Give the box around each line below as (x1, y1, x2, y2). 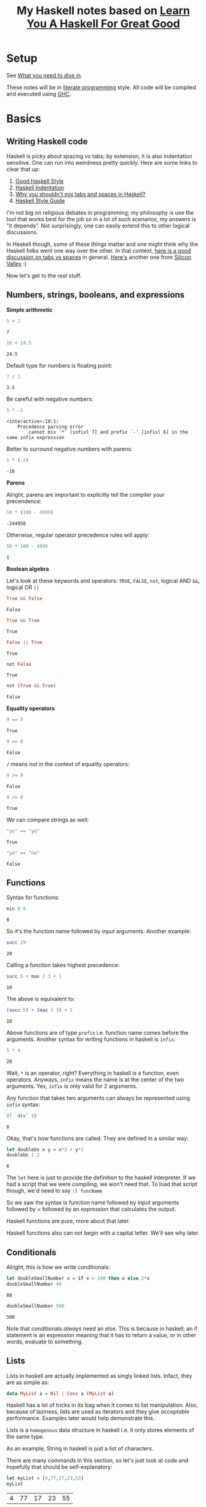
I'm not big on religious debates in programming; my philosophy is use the (6, 208, 194, 216)
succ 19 (6, 939, 26, 946)
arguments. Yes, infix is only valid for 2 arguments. (6, 1082, 138, 1090)
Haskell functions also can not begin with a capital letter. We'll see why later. (6, 1229, 200, 1236)
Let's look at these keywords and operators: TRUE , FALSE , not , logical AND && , (6, 577, 200, 584)
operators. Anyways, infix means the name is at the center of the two (6, 1075, 184, 1083)
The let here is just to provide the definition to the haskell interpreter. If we (6, 1174, 196, 1181)
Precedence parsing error (17, 424, 84, 430)
